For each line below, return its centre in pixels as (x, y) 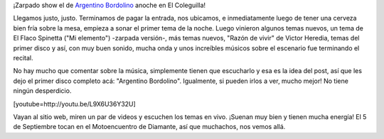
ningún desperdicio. (42, 91)
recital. (23, 57)
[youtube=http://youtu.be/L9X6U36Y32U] (75, 104)
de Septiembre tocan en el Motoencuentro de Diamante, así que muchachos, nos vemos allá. (149, 127)
